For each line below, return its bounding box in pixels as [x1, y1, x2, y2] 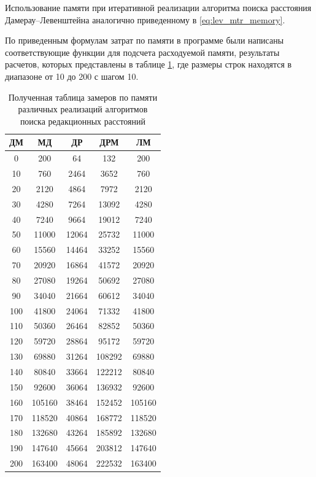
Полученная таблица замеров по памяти [8, 90, 158, 103]
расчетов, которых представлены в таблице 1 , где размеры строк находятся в [5, 58, 292, 71]
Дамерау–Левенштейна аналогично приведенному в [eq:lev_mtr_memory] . [5, 13, 285, 26]
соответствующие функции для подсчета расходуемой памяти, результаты [5, 45, 280, 58]
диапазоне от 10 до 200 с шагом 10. [5, 69, 139, 82]
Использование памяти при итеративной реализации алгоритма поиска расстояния [5, 1, 312, 14]
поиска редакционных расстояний [20, 114, 145, 127]
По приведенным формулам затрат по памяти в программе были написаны [5, 34, 284, 47]
